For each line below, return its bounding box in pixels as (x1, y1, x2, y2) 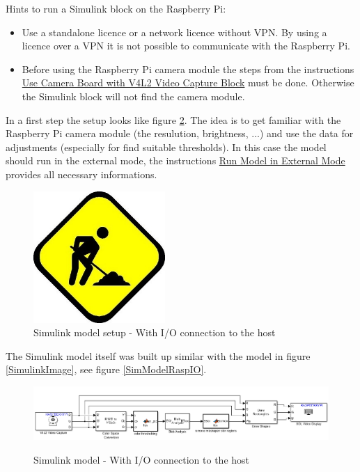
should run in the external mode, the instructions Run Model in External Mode (6, 153, 345, 168)
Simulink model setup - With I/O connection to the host (33, 325, 276, 340)
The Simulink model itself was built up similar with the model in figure (6, 348, 311, 363)
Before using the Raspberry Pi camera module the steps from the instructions (22, 61, 354, 76)
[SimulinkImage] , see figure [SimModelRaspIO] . (6, 362, 207, 377)
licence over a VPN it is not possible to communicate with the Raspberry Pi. (22, 38, 350, 53)
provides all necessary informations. (6, 166, 157, 181)
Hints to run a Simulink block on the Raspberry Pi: (6, 1, 226, 15)
